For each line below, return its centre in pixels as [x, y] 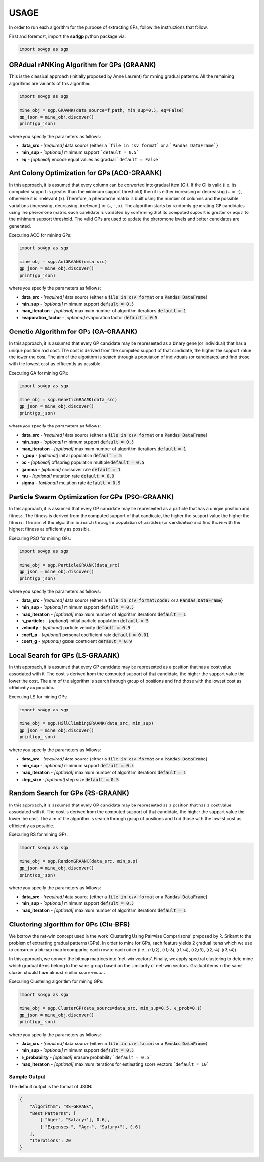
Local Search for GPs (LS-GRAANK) [64, 655]
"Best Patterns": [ [53, 1113]
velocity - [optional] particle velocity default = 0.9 [76, 628]
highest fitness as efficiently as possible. [50, 529]
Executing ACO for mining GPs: [40, 235]
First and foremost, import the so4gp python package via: [67, 36]
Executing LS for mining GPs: [38, 697]
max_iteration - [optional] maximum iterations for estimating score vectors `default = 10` [115, 1064]
